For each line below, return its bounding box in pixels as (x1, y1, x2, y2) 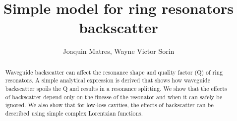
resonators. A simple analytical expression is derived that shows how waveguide (5, 76, 210, 84)
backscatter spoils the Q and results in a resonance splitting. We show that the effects (5, 84, 227, 93)
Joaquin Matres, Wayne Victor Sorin (62, 46, 175, 56)
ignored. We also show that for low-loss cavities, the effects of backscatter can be (5, 101, 214, 109)
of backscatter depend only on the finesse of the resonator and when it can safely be (5, 92, 223, 101)
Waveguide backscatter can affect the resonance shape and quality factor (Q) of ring (5, 68, 223, 76)
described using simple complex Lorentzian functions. (5, 109, 143, 117)
